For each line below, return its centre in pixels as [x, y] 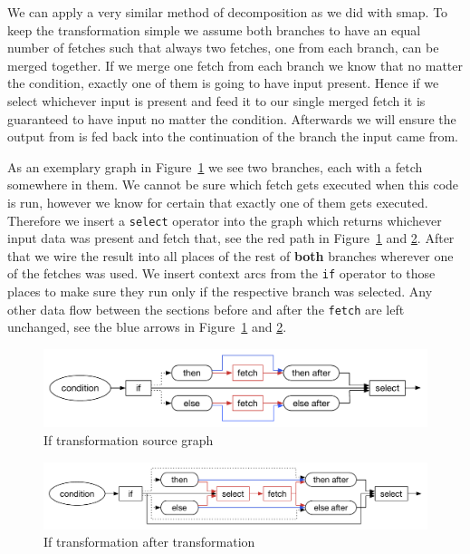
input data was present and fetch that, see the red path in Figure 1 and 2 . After [231, 238]
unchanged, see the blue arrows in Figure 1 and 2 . [147, 327]
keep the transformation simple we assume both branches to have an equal [214, 29]
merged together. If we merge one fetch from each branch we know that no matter [235, 65]
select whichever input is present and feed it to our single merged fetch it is [216, 100]
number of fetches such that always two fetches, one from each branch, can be [223, 48]
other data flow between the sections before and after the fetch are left [206, 309]
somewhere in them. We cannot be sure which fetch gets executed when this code [233, 185]
